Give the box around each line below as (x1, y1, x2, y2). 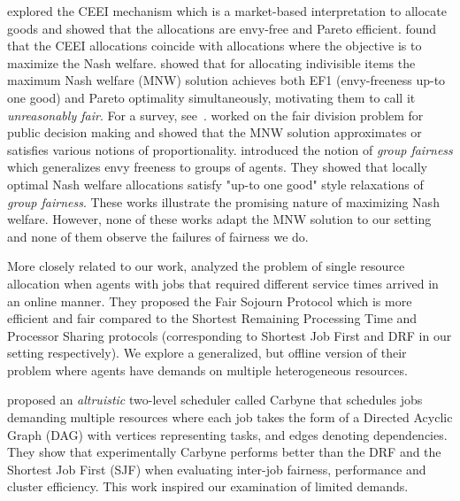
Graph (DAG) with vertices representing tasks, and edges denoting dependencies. (7, 425, 448, 443)
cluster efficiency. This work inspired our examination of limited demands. (7, 477, 409, 496)
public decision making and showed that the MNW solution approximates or (7, 123, 422, 142)
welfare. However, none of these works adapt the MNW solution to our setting (7, 210, 432, 228)
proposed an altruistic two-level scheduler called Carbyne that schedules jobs (7, 390, 423, 409)
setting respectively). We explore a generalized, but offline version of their (7, 343, 407, 362)
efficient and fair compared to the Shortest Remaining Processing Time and (7, 309, 418, 328)
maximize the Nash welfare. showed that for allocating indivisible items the (7, 53, 416, 72)
